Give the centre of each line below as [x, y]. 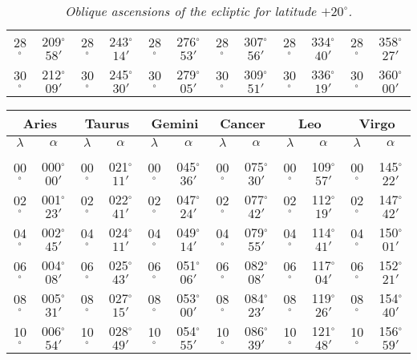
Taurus [107, 123]
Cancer [243, 123]
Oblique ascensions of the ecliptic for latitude [190, 11]
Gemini [175, 123]
